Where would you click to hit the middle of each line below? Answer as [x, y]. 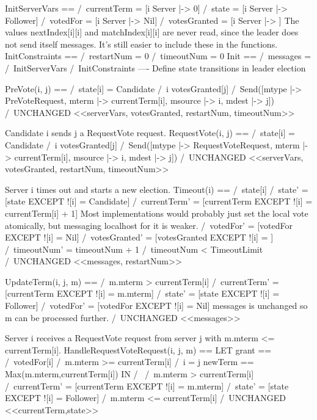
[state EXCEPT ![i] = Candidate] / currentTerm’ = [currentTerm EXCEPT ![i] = [159, 201]
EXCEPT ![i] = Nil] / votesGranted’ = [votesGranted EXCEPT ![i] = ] [139, 237]
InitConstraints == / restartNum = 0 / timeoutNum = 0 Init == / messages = [158, 56]
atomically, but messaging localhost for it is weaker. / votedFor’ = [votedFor [149, 225]
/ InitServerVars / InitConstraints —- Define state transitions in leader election [155, 67]
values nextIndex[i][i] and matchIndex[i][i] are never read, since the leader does [152, 32]
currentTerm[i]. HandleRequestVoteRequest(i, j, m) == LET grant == [138, 349]
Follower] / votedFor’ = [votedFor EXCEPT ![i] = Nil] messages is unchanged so [156, 306]
